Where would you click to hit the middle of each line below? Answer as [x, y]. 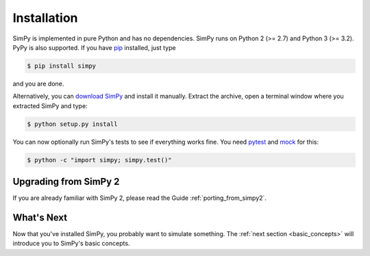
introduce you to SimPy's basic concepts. [71, 244]
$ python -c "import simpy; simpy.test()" [99, 160]
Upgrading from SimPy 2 [66, 182]
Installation [45, 18]
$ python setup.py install [72, 124]
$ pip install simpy [61, 66]
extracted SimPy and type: [50, 105]
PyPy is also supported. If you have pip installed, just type [94, 47]
